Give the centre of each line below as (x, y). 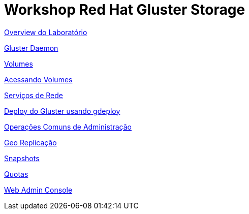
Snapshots (22, 158)
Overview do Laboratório (46, 32)
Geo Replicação (30, 142)
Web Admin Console (38, 190)
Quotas (16, 174)
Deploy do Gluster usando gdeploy (62, 111)
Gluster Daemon (31, 48)
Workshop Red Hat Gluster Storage (125, 10)
